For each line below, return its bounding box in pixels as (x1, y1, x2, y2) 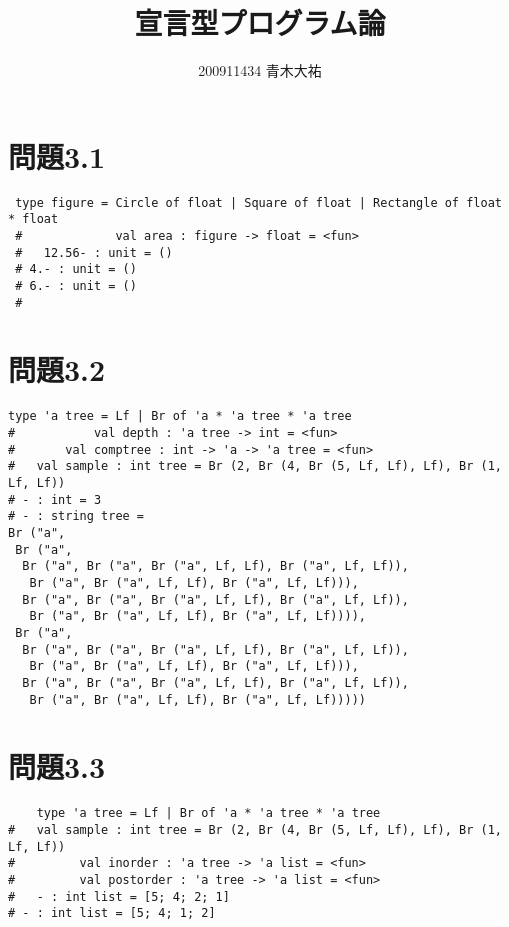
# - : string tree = (8, 509, 145, 524)
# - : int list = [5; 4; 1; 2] (8, 906, 216, 921)
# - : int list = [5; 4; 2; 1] (8, 889, 230, 904)
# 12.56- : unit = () (15, 245, 173, 260)
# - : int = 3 (8, 492, 102, 507)
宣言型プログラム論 (134, 2, 386, 43)
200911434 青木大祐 (198, 60, 322, 81)
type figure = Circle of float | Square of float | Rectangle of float (15, 195, 502, 210)
